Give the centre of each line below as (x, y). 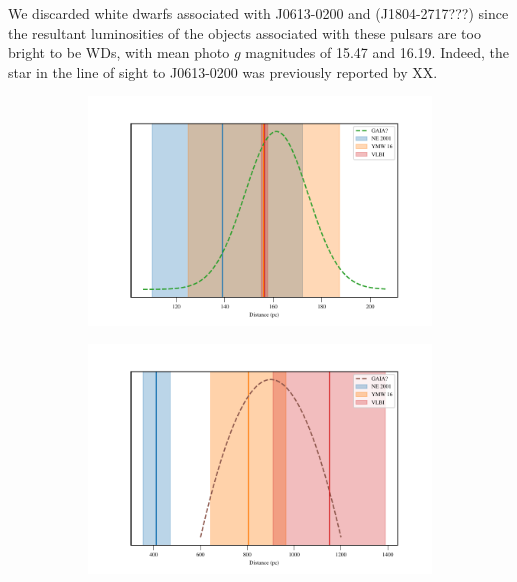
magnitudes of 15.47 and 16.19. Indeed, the (377, 52)
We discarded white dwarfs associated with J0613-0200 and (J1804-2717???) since (258, 13)
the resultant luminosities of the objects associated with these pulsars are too (244, 32)
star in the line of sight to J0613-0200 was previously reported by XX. (223, 71)
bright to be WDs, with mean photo (119, 52)
